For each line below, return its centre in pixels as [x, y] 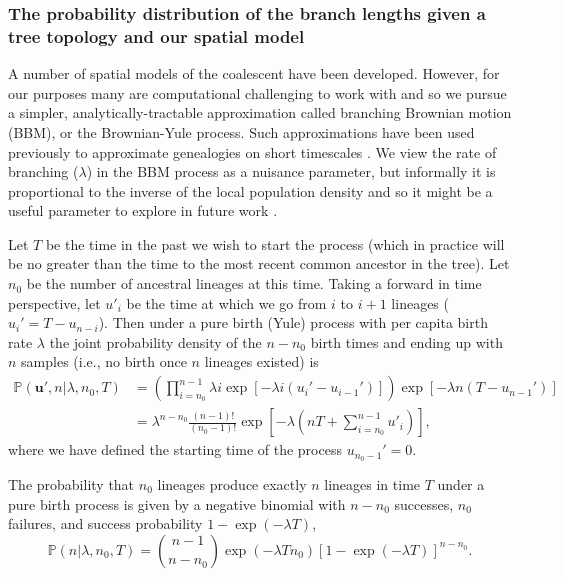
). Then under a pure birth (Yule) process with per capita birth [293, 322]
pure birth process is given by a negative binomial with [177, 503]
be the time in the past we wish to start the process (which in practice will [275, 243]
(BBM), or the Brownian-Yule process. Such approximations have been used [241, 131]
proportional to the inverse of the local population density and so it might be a [250, 190]
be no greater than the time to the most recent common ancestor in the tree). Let [259, 263]
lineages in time [372, 483]
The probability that [71, 483]
